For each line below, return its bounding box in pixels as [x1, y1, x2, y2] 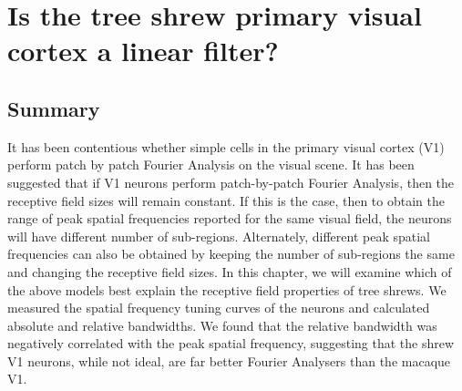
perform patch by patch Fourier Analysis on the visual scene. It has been [7, 155, 415, 174]
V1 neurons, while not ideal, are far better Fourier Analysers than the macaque [7, 351, 451, 370]
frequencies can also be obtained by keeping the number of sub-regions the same [7, 244, 455, 263]
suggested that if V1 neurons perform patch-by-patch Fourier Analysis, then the [7, 172, 455, 191]
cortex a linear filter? [7, 32, 279, 69]
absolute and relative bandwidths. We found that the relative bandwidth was [7, 315, 437, 334]
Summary [7, 94, 100, 122]
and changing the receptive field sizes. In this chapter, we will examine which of [7, 262, 452, 281]
